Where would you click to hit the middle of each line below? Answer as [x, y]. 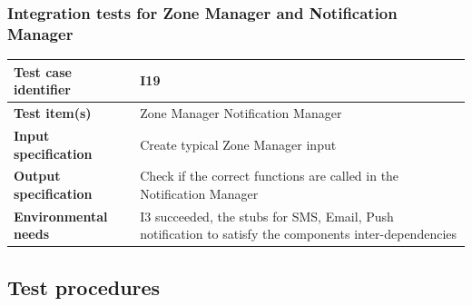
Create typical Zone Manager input [238, 144]
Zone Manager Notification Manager [241, 113]
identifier [42, 89]
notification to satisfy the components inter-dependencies [299, 234]
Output [37, 176]
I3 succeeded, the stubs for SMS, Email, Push [267, 216]
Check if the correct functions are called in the [270, 176]
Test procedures [84, 286]
